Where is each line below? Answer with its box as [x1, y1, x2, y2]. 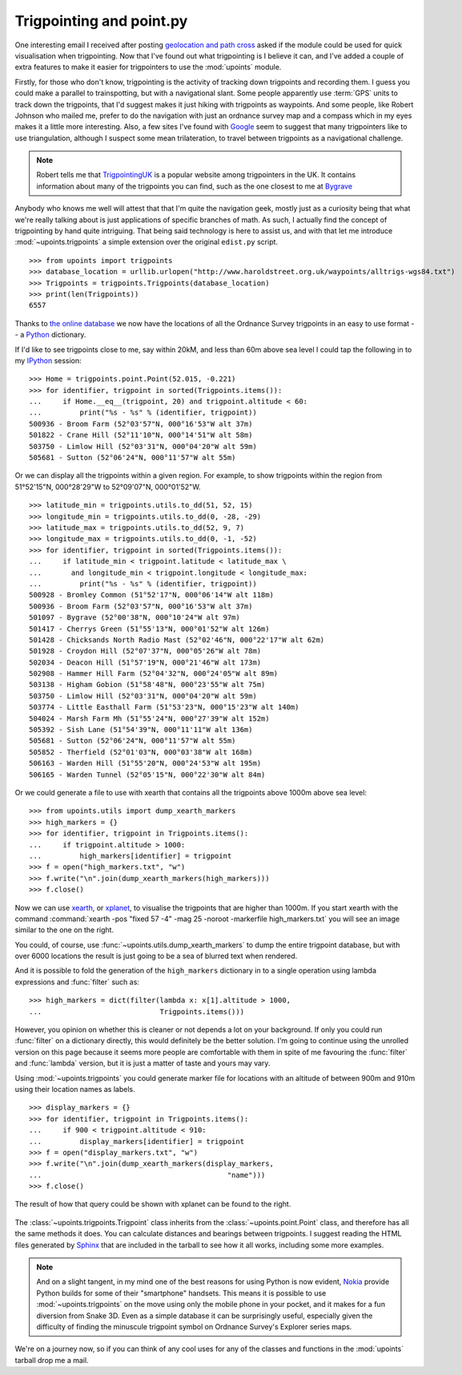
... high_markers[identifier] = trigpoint [29, 851, 232, 860]
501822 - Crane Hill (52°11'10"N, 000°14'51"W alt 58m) [29, 431, 253, 440]
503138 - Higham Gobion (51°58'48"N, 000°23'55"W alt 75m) [29, 680, 266, 690]
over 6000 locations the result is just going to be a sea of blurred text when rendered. [14, 951, 298, 961]
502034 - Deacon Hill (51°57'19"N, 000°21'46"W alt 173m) [29, 657, 262, 667]
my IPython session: [14, 355, 82, 365]
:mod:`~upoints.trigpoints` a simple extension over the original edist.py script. [14, 237, 279, 247]
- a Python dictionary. [14, 330, 86, 340]
